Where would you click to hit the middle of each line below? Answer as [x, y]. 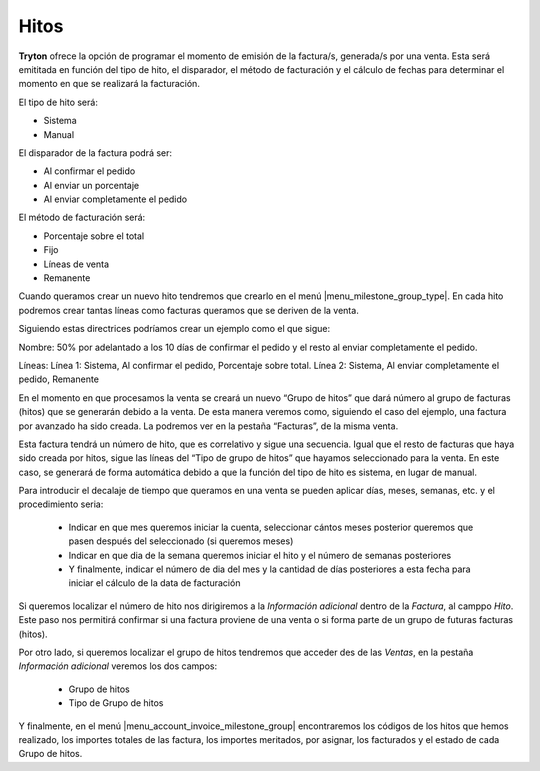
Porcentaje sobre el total [94, 236]
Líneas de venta [76, 264]
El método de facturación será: [82, 217]
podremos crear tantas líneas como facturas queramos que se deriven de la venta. [188, 310]
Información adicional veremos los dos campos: [118, 666]
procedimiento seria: [61, 504]
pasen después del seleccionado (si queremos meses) [181, 541]
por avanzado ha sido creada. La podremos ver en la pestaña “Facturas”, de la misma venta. [208, 426]
